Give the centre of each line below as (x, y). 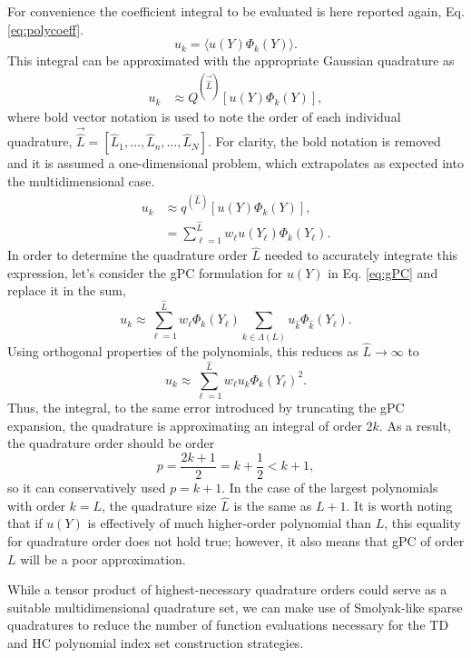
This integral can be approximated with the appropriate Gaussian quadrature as (231, 60)
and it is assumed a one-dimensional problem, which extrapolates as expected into (235, 163)
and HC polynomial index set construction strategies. (156, 642)
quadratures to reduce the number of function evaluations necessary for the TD (228, 625)
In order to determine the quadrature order (128, 255)
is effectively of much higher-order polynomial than (229, 523)
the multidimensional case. (81, 180)
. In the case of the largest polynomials (330, 487)
